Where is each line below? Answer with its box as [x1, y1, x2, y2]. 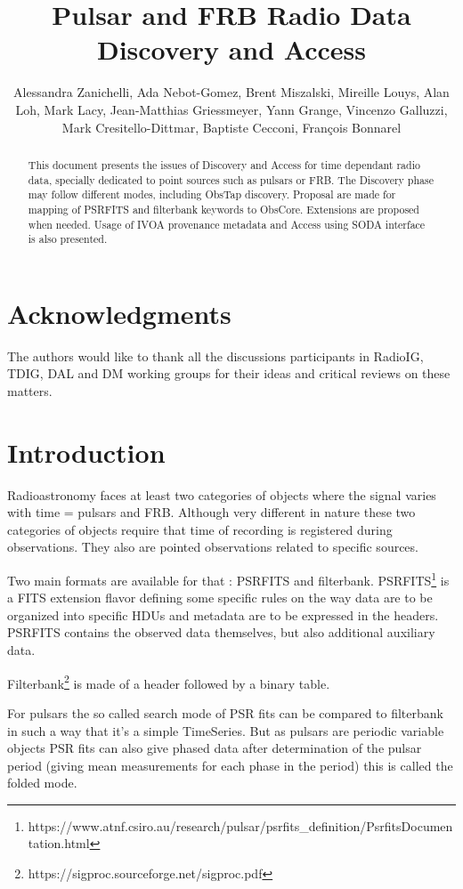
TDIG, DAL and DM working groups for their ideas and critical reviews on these [7, 364, 451, 383]
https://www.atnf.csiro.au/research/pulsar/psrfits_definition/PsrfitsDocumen [28, 816, 453, 835]
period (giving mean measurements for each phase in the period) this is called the [7, 756, 453, 774]
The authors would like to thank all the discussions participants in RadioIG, [7, 346, 424, 365]
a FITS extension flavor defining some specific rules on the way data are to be [7, 588, 433, 607]
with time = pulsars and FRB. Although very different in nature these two [7, 503, 416, 521]
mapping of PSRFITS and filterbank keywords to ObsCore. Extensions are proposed [28, 201, 419, 216]
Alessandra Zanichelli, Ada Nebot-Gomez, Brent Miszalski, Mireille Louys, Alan [13, 83, 450, 101]
